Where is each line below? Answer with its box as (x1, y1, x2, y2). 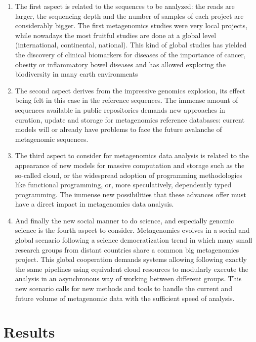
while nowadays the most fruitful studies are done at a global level (15, 30, 216, 40)
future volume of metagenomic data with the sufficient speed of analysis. (15, 293, 235, 303)
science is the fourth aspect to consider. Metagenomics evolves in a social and (15, 225, 250, 235)
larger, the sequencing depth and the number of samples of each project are (15, 10, 244, 21)
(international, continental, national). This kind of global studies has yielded (15, 40, 247, 50)
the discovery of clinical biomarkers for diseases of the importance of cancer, (15, 49, 246, 59)
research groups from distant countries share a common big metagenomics (15, 244, 239, 255)
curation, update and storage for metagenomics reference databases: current (15, 114, 245, 125)
